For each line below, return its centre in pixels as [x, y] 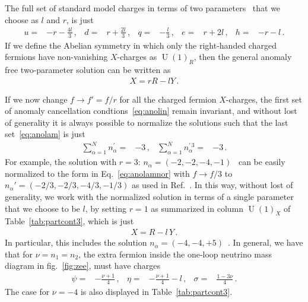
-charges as [137, 57]
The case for [27, 292]
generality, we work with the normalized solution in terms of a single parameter [149, 197]
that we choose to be [42, 208]
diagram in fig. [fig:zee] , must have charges [82, 266]
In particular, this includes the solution [76, 242]
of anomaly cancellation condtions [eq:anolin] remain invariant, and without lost [151, 111]
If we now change [36, 99]
